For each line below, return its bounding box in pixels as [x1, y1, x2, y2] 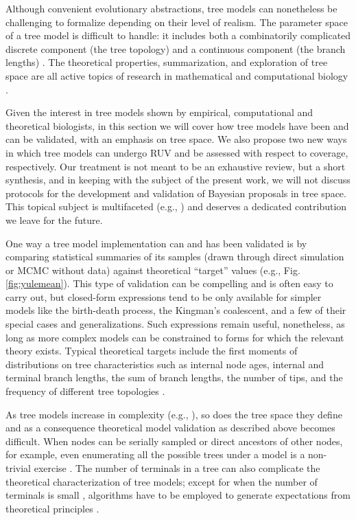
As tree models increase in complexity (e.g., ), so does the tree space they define [5, 407, 342, 421]
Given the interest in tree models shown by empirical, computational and [5, 105, 313, 120]
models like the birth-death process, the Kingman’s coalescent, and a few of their [5, 303, 346, 317]
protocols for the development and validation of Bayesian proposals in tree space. [5, 185, 346, 200]
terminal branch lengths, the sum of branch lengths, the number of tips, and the [5, 370, 343, 385]
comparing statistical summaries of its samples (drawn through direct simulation [5, 249, 344, 264]
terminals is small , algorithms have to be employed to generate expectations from [5, 488, 351, 502]
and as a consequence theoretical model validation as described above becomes [5, 420, 335, 435]
